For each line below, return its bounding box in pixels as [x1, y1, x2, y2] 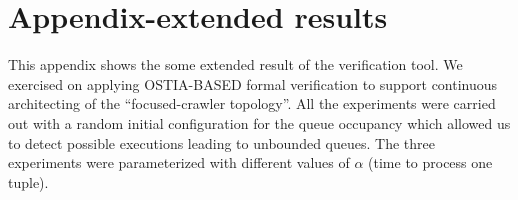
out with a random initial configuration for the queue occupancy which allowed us [8, 112, 511, 133]
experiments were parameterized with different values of [8, 152, 350, 173]
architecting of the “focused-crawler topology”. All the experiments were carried [8, 93, 496, 114]
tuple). [8, 171, 49, 192]
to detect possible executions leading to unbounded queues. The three [8, 132, 435, 153]
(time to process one [368, 152, 493, 173]
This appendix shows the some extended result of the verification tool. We [8, 54, 463, 75]
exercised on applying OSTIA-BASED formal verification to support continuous [8, 73, 498, 94]
